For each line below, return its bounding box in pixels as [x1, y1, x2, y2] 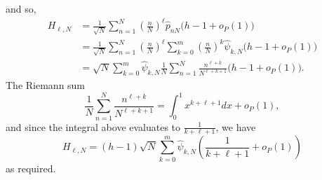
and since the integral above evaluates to [6, 119, 181, 134]
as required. [6, 160, 56, 175]
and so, [6, 1, 36, 15]
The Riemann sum [6, 78, 86, 92]
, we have [215, 119, 256, 134]
